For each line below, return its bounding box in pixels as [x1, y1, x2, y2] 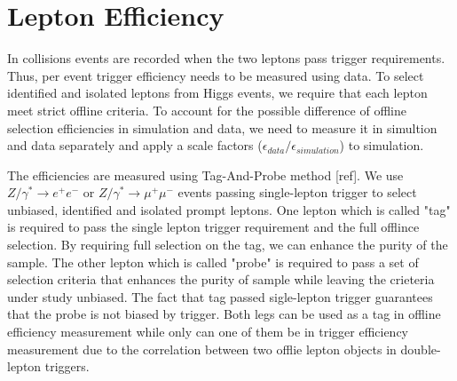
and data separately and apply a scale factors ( [7, 136, 263, 155]
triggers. [44, 357, 90, 376]
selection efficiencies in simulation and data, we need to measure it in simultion [7, 118, 437, 137]
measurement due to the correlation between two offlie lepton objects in [7, 339, 397, 358]
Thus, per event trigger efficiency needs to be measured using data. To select [7, 66, 424, 84]
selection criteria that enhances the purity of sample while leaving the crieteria [7, 270, 435, 289]
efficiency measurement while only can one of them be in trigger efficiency [7, 322, 409, 341]
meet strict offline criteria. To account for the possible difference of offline [7, 100, 406, 119]
